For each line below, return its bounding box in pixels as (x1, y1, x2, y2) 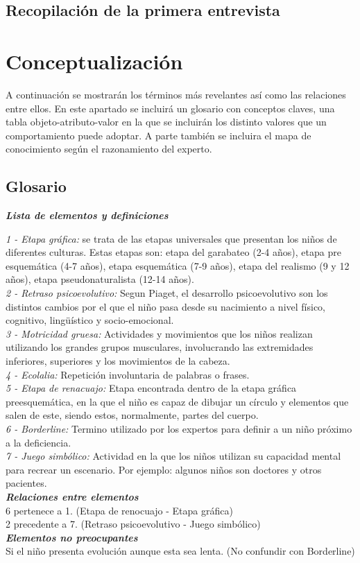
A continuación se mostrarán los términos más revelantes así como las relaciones (6, 87, 346, 101)
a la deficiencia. (6, 435, 71, 449)
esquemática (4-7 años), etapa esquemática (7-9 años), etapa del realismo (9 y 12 (6, 258, 350, 272)
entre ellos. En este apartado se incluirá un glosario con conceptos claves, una (6, 101, 335, 115)
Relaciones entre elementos (6, 489, 139, 503)
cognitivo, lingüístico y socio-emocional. (6, 313, 174, 327)
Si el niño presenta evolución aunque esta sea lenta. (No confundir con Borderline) (6, 544, 355, 558)
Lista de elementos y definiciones (6, 208, 169, 223)
